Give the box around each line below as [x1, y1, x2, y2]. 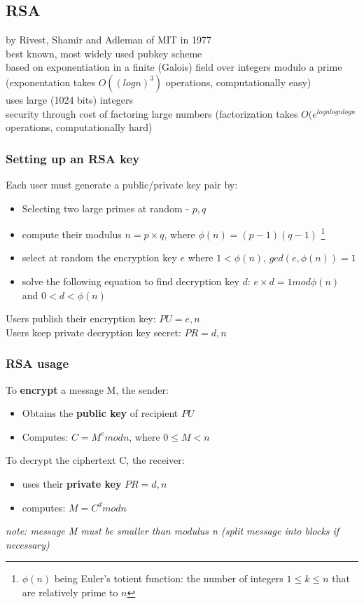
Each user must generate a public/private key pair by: [6, 177, 238, 191]
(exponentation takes [6, 74, 96, 89]
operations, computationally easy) [165, 74, 311, 89]
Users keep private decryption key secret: [6, 324, 181, 339]
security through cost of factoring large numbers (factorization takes [6, 106, 298, 121]
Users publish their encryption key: [6, 311, 156, 326]
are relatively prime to [22, 584, 118, 599]
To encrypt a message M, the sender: [6, 382, 169, 397]
